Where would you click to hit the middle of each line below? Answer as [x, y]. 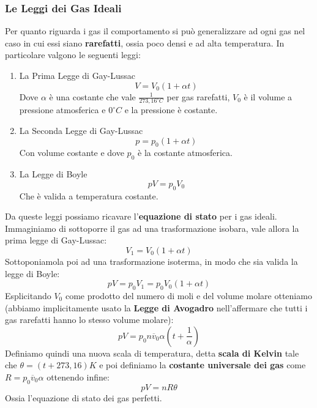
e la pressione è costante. [171, 110]
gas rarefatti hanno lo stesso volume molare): [89, 320]
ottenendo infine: [78, 376]
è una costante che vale [92, 96]
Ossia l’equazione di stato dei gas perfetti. [84, 397]
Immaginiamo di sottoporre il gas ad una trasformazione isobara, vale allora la [152, 228]
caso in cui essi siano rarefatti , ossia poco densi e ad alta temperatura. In [145, 43]
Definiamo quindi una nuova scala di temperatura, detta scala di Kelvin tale [152, 353]
